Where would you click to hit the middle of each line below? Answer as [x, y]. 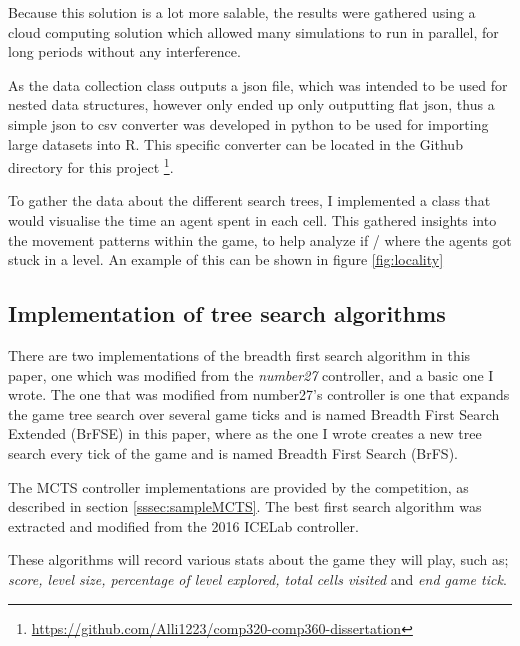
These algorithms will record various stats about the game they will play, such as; [258, 559]
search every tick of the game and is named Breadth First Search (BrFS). [233, 452]
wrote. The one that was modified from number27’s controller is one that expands [259, 394]
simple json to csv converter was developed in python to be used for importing [248, 123]
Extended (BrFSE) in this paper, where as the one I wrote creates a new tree [245, 433]
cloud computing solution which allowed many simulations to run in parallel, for [253, 31]
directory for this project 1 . [91, 165]
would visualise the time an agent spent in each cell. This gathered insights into [252, 220]
